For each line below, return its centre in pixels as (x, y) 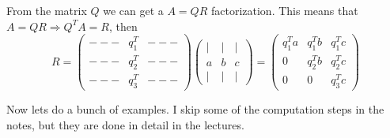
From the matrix (47, 10)
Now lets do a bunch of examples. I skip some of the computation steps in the (195, 108)
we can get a (133, 10)
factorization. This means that (284, 10)
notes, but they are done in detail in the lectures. (125, 124)
